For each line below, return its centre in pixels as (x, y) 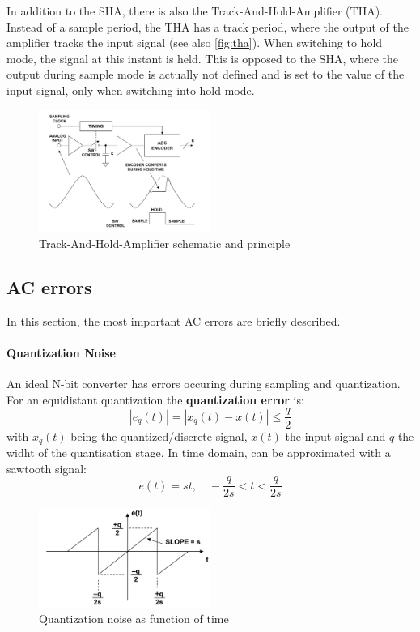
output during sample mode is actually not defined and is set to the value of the (206, 74)
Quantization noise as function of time (134, 619)
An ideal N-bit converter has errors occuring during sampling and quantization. (204, 384)
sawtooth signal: (47, 468)
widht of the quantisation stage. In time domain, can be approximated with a (199, 452)
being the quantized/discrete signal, (159, 436)
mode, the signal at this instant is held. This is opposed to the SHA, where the (202, 58)
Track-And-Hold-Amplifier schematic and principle (165, 243)
